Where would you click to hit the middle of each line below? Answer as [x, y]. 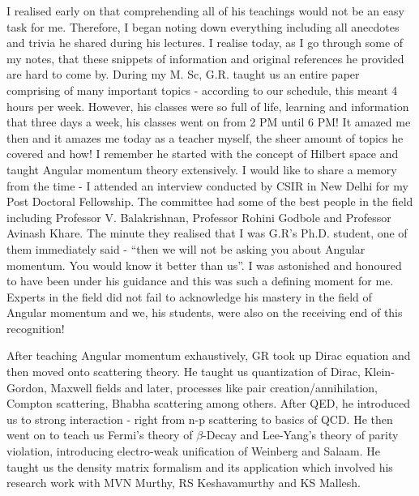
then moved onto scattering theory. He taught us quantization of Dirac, [184, 372]
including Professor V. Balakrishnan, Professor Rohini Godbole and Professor [199, 217]
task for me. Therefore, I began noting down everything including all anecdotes [203, 26]
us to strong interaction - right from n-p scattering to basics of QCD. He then [200, 419]
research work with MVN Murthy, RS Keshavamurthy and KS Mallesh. [184, 483]
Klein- [379, 372]
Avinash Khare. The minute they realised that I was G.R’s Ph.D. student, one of [207, 233]
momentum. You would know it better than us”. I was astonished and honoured [204, 265]
